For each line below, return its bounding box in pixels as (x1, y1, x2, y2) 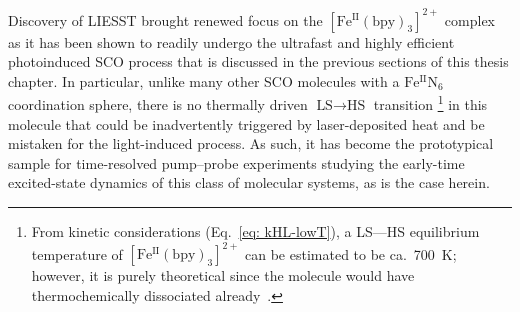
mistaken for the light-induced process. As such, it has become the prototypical (8, 133, 494, 154)
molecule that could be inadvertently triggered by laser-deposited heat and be (8, 113, 485, 134)
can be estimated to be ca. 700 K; (245, 243, 457, 263)
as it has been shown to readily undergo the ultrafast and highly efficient (8, 31, 455, 52)
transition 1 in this (373, 91, 488, 114)
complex (444, 9, 495, 30)
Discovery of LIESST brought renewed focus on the (8, 9, 323, 30)
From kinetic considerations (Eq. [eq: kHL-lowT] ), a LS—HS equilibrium (31, 220, 480, 241)
